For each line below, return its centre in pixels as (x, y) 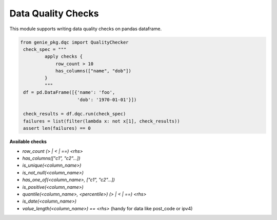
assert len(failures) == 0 (57, 128)
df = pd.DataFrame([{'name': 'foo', (69, 93)
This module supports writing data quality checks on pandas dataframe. (85, 29)
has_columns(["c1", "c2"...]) (51, 158)
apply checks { (64, 57)
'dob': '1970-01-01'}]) (107, 99)
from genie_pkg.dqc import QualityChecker (74, 42)
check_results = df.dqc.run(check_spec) (75, 114)
